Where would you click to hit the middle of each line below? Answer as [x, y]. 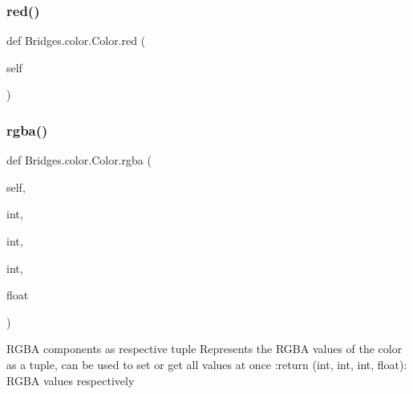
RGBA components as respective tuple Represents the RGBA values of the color [204, 349]
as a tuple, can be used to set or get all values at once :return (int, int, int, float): [207, 364]
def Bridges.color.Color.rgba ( [79, 160]
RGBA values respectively [71, 380]
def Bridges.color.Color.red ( [76, 41]
